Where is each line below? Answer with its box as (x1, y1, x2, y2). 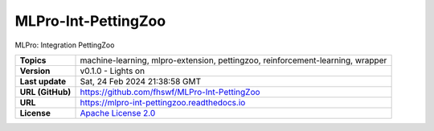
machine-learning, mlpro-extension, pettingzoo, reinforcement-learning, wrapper (80, 55, 387, 66)
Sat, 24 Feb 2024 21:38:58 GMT (80, 76, 202, 87)
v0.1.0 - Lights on (80, 65, 145, 76)
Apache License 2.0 (80, 107, 156, 118)
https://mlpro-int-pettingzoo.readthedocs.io (80, 96, 246, 108)
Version (19, 65, 51, 76)
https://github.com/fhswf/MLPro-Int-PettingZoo (80, 86, 260, 97)
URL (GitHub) (19, 86, 72, 97)
